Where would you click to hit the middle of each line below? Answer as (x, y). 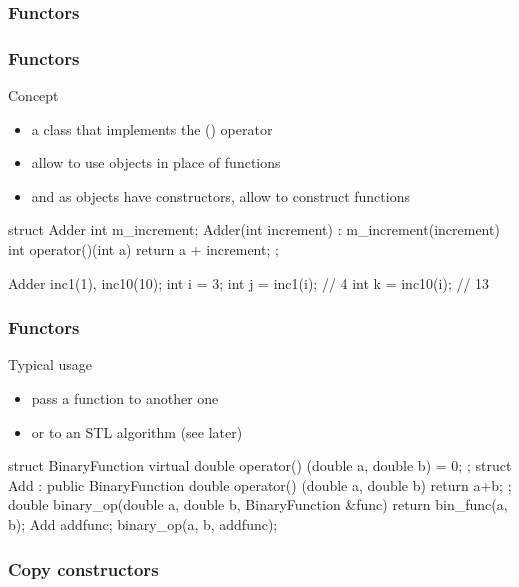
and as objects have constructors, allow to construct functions (220, 195)
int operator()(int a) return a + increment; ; (143, 249)
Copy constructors (83, 568)
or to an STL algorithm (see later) (137, 431)
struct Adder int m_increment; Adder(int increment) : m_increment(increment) (254, 229)
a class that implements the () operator (152, 128)
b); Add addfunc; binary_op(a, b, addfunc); (143, 524)
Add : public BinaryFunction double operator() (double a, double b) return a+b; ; (260, 484)
